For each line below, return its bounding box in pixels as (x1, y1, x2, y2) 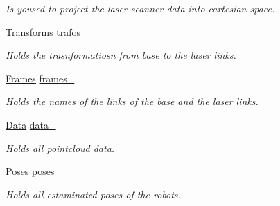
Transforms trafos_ (6, 24, 88, 39)
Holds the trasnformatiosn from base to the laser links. (6, 48, 236, 62)
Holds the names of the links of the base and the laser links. (6, 94, 259, 109)
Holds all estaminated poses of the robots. (6, 187, 181, 201)
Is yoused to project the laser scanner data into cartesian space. (6, 1, 275, 15)
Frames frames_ (6, 71, 75, 85)
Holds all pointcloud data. (6, 140, 115, 155)
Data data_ (6, 117, 56, 131)
